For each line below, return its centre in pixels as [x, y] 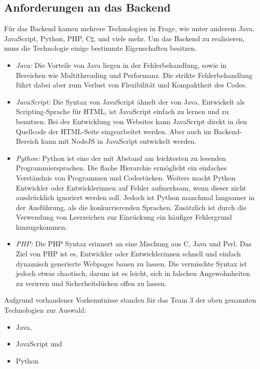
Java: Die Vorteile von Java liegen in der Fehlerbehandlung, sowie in [121, 65]
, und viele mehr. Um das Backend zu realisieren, [169, 38]
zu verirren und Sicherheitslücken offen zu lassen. [91, 283]
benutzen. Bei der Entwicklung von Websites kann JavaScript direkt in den [131, 121]
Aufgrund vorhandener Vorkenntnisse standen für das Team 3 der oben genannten [130, 300]
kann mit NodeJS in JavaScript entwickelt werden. [119, 141]
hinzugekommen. [41, 226]
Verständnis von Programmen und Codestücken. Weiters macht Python [126, 177]
